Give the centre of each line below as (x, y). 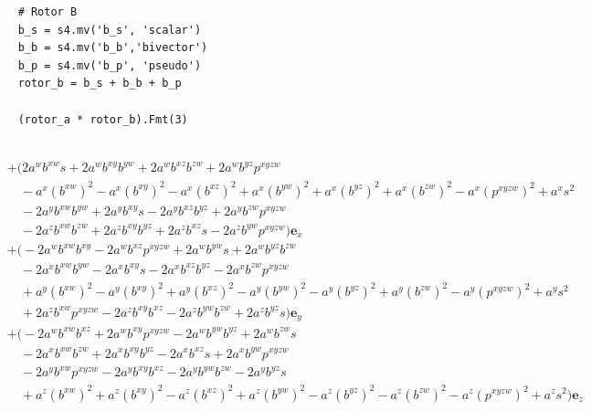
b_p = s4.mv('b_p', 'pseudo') (110, 65)
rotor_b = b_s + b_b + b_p (100, 84)
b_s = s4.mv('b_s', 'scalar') (110, 30)
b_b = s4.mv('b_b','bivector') (113, 48)
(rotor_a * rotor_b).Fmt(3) (103, 119)
